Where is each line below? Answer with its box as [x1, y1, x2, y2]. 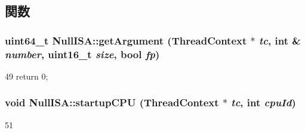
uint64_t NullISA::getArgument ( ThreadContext [5, 33, 247, 47]
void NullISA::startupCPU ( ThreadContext [5, 95, 219, 110]
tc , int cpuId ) [231, 95, 296, 110]
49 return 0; [5, 69, 48, 82]
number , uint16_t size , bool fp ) [5, 46, 160, 61]
